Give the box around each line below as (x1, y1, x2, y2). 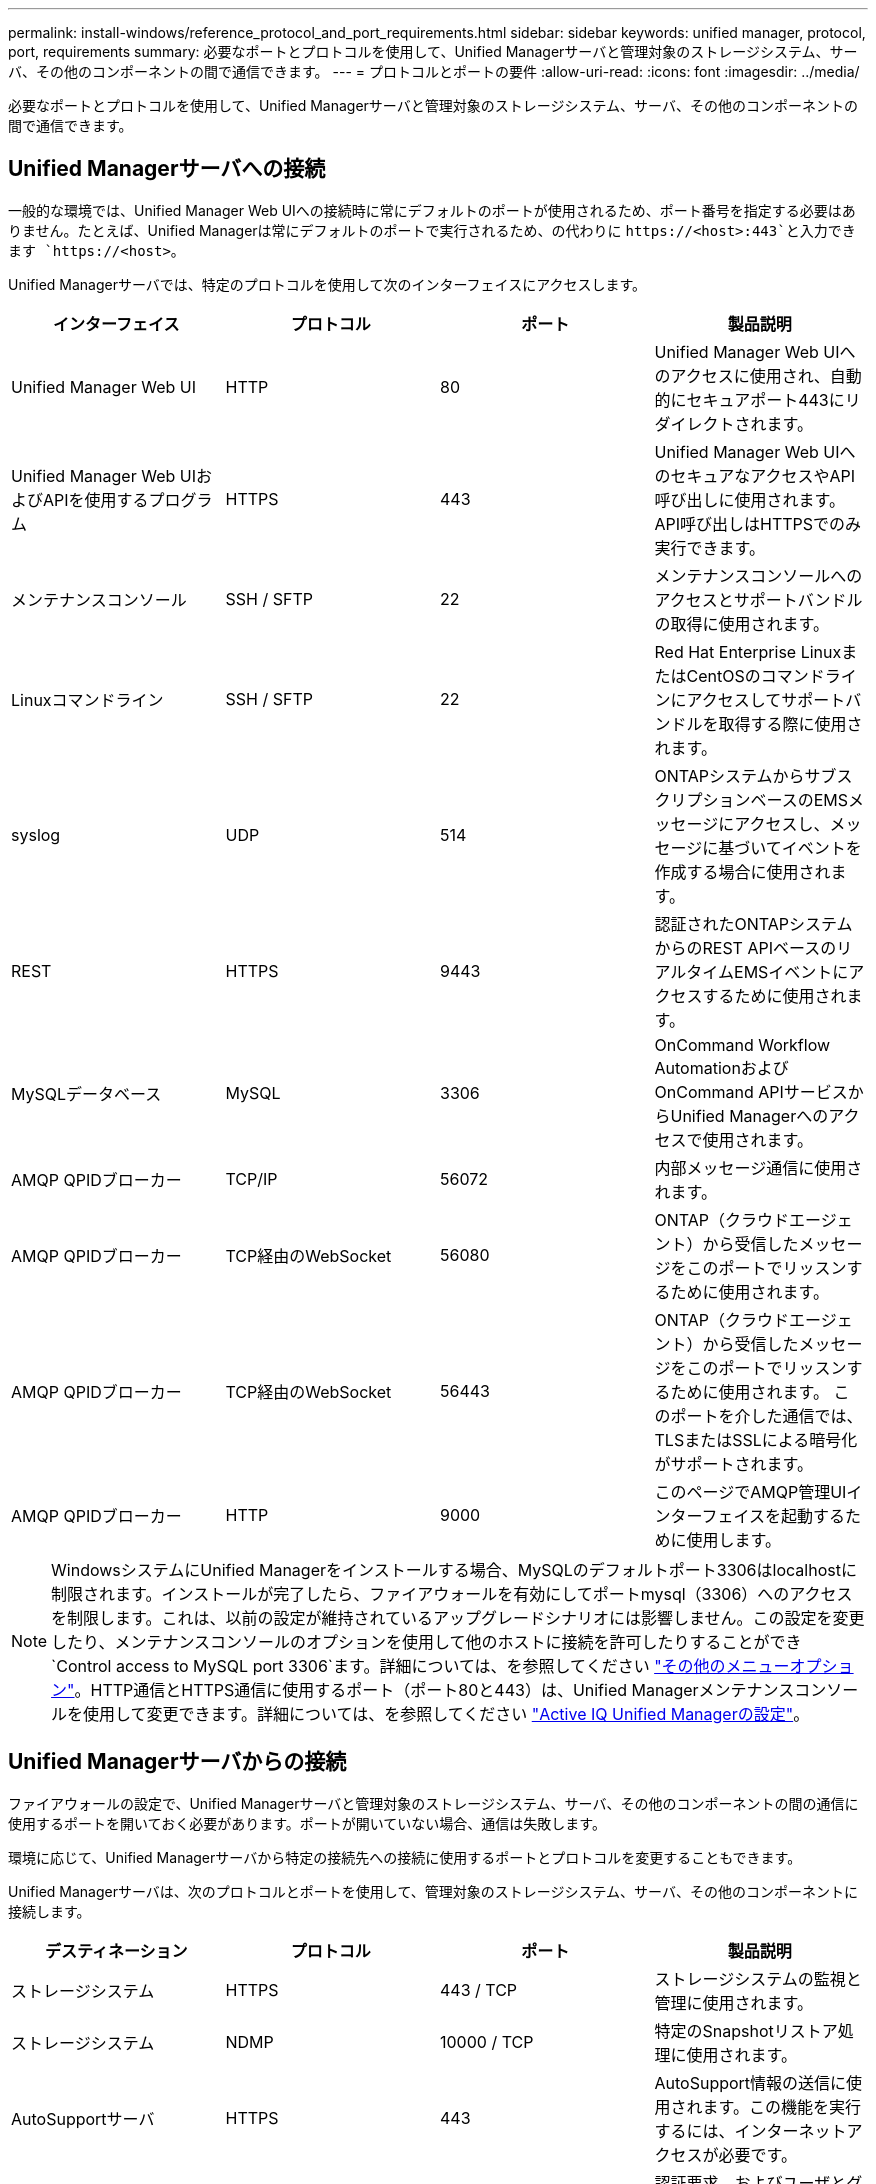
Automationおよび (654, 1057, 789, 1078)
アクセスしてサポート (686, 689, 846, 710)
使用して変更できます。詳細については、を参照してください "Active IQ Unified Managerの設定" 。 (83, 1703, 810, 1724)
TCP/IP (225, 1168, 278, 1189)
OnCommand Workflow (654, 1034, 831, 1055)
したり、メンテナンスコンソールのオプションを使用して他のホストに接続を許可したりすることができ (51, 1631, 802, 1652)
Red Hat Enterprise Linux (654, 641, 842, 662)
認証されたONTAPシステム (654, 913, 853, 934)
